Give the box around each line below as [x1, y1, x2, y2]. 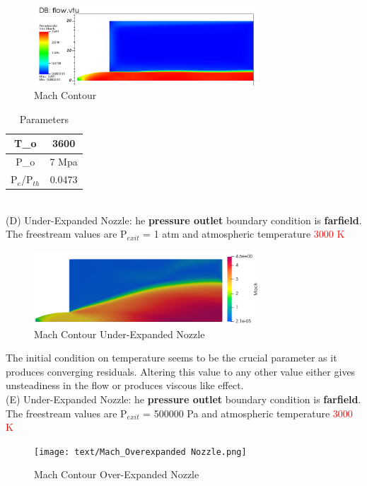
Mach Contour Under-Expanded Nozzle [34, 326, 205, 341]
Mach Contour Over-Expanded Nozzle [34, 467, 199, 482]
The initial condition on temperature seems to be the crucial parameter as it [6, 350, 337, 365]
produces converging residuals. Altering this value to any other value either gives [6, 364, 356, 378]
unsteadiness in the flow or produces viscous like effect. [6, 378, 244, 393]
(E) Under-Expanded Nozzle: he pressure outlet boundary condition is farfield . [6, 392, 361, 406]
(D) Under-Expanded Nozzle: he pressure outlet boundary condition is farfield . [6, 212, 362, 227]
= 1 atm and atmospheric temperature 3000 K [143, 226, 345, 241]
